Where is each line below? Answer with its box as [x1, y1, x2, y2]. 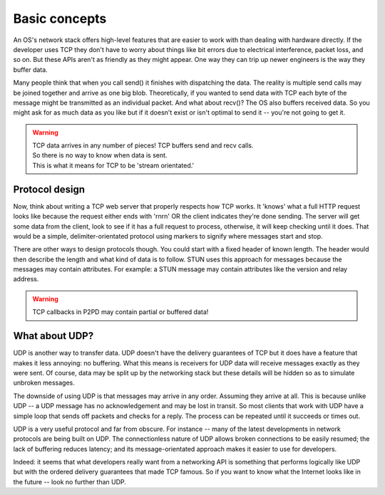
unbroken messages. [13, 378, 75, 387]
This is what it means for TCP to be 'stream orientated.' [32, 161, 195, 170]
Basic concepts [13, 11, 107, 26]
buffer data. [13, 65, 48, 74]
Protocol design [13, 183, 86, 195]
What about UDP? [13, 330, 94, 342]
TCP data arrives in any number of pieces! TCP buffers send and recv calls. [32, 141, 254, 150]
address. [13, 275, 39, 283]
